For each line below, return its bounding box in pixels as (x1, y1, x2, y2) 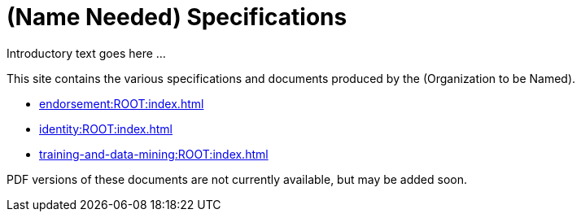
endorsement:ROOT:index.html (39, 96, 204, 111)
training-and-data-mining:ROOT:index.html (39, 146, 269, 161)
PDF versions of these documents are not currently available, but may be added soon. (7, 172, 468, 186)
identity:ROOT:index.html (39, 121, 173, 136)
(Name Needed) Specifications (7, 3, 347, 31)
